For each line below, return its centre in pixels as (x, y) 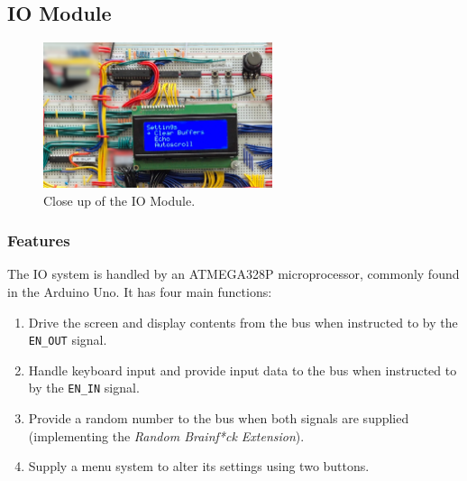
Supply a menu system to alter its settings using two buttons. (199, 466)
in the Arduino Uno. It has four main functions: (140, 291)
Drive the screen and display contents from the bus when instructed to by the (243, 322)
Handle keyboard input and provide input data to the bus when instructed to (243, 370)
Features (39, 240)
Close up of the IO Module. (119, 200)
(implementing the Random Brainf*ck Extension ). (166, 435)
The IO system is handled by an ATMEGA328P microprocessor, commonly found (233, 274)
